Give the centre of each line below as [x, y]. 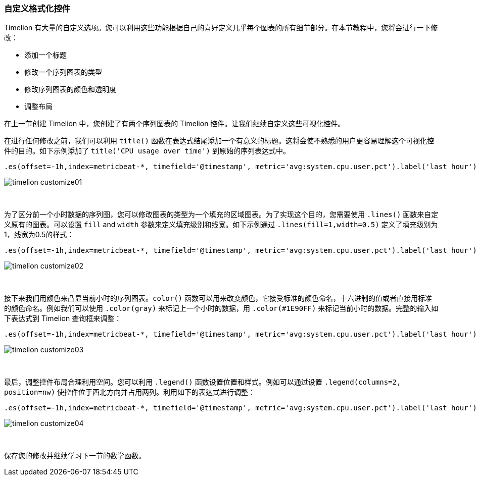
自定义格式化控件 [37, 9]
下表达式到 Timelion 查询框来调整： [63, 318]
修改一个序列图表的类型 [63, 72]
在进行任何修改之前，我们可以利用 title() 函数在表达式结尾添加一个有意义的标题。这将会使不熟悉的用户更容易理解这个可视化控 [219, 141]
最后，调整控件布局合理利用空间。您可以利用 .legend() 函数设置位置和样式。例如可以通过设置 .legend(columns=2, [203, 382]
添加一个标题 [45, 55]
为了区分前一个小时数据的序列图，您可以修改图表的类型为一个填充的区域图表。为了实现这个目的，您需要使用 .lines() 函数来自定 [221, 215]
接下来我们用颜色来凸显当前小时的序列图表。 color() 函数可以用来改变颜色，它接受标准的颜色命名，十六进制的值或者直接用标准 [218, 298]
